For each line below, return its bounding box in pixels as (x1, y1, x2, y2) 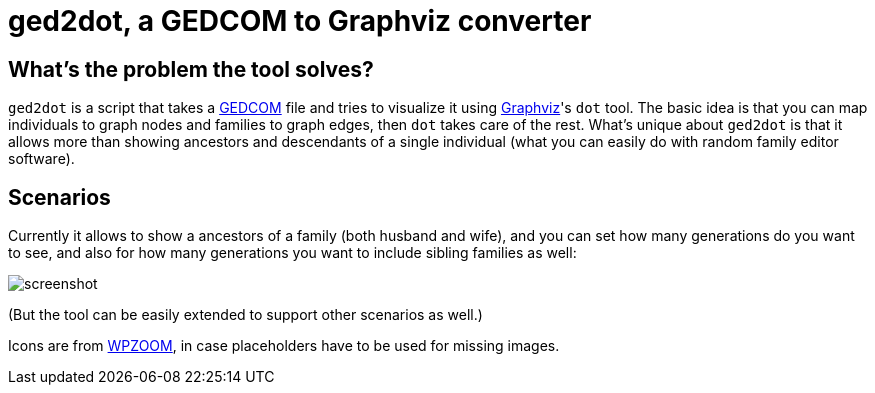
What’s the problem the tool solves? (8, 56, 374, 82)
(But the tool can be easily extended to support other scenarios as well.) (8, 306, 483, 324)
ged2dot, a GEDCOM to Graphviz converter (8, 4, 592, 38)
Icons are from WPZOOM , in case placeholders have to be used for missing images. (8, 337, 560, 355)
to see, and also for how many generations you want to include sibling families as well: (8, 244, 577, 262)
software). (8, 150, 75, 168)
